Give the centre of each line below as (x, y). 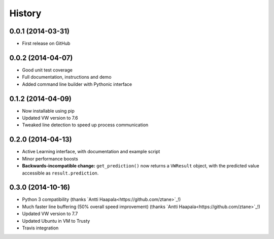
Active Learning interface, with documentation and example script (91, 152)
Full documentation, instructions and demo (67, 77)
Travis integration (40, 228)
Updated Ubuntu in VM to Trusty (56, 221)
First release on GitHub (46, 44)
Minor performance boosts (50, 159)
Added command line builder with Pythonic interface (77, 84)
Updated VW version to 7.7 (50, 214)
